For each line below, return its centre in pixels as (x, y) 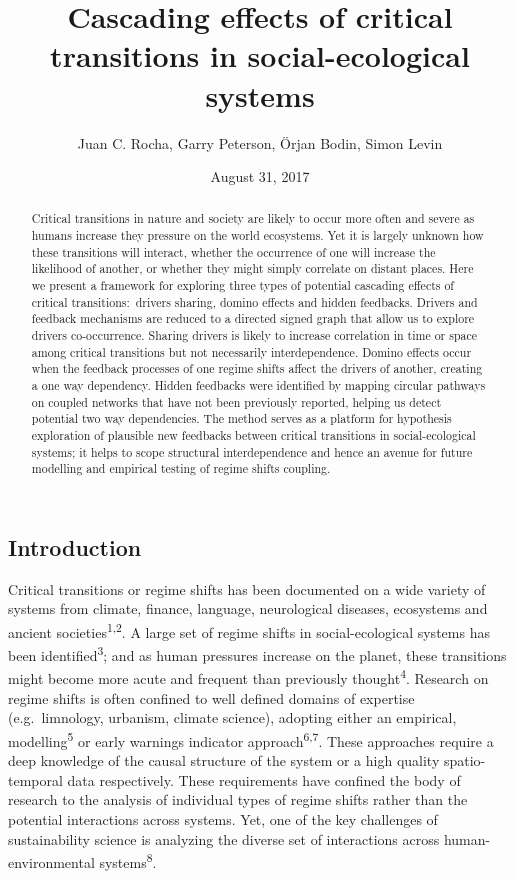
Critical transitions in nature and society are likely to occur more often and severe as (253, 218)
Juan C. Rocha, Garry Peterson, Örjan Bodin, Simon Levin (260, 142)
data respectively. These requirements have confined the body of (264, 779)
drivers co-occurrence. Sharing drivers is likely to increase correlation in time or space (254, 335)
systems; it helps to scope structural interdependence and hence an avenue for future (252, 451)
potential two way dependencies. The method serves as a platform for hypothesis (241, 418)
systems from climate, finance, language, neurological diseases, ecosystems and (248, 608)
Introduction (75, 546)
